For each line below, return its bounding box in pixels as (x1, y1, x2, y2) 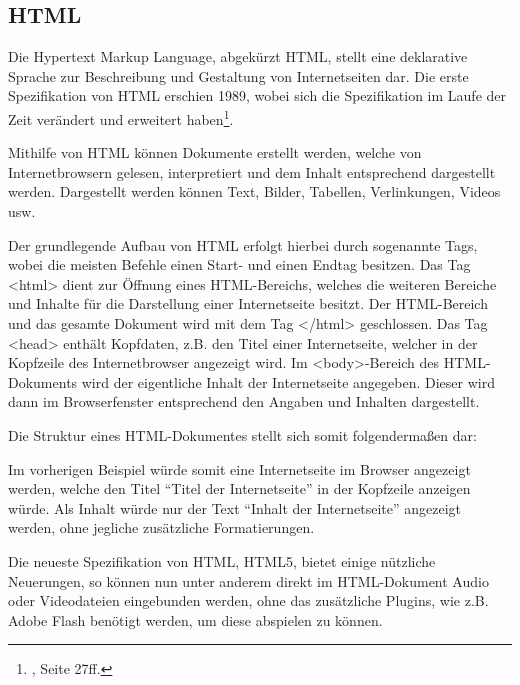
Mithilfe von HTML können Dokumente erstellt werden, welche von (8, 142, 422, 163)
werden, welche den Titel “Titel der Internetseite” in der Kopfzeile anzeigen (8, 478, 471, 499)
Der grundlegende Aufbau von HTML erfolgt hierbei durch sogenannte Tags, (8, 234, 478, 255)
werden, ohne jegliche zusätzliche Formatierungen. (8, 517, 315, 538)
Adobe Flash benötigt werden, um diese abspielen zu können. (8, 609, 383, 630)
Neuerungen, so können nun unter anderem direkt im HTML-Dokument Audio (8, 570, 489, 591)
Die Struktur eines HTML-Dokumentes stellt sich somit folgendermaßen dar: (8, 424, 477, 445)
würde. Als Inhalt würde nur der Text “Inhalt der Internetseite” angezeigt (8, 497, 462, 518)
